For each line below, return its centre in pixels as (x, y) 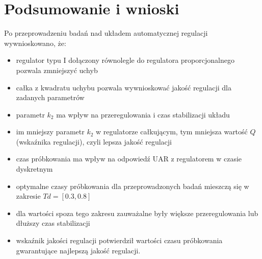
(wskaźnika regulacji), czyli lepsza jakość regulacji (94, 141)
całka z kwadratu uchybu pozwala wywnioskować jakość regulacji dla (124, 87)
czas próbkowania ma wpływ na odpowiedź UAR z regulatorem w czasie (129, 159)
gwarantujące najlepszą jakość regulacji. (78, 250)
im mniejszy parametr (50, 132)
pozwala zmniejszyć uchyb (57, 70)
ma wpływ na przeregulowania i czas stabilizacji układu (143, 114)
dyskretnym (34, 169)
